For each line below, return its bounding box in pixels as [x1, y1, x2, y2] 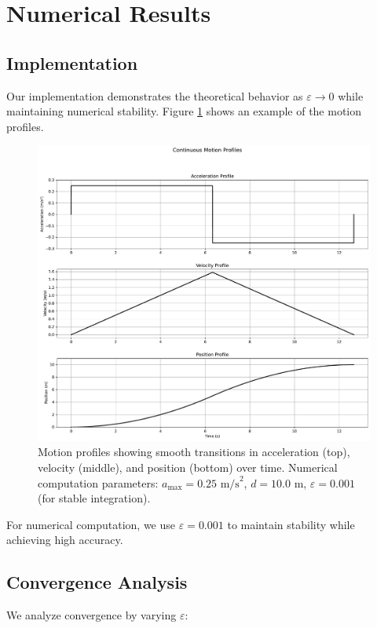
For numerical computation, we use [6, 516, 176, 532]
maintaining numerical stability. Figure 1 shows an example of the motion [6, 103, 362, 119]
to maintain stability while [227, 516, 355, 532]
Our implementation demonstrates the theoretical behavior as [6, 87, 303, 104]
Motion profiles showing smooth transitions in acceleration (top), [38, 444, 350, 460]
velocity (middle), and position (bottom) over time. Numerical [38, 458, 338, 475]
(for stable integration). [38, 490, 151, 506]
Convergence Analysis [6, 570, 188, 594]
